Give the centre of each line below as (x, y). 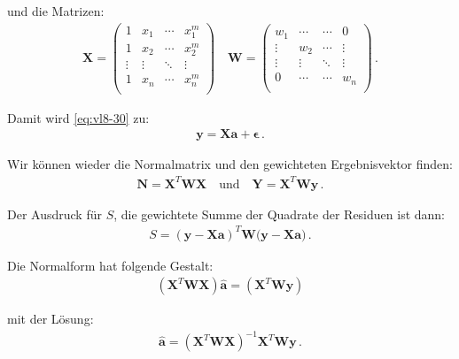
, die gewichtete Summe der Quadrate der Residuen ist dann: (280, 214)
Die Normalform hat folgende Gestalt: (110, 265)
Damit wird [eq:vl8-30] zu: (78, 117)
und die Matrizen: (56, 11)
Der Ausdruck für (54, 214)
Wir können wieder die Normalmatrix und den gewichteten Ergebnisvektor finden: (230, 164)
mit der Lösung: (51, 319)
